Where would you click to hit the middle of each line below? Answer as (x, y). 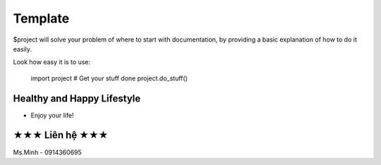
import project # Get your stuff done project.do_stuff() (109, 78)
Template (41, 18)
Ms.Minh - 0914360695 (48, 152)
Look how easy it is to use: (52, 62)
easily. (22, 49)
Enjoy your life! (52, 115)
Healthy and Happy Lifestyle (77, 98)
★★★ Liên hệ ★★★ (61, 135)
